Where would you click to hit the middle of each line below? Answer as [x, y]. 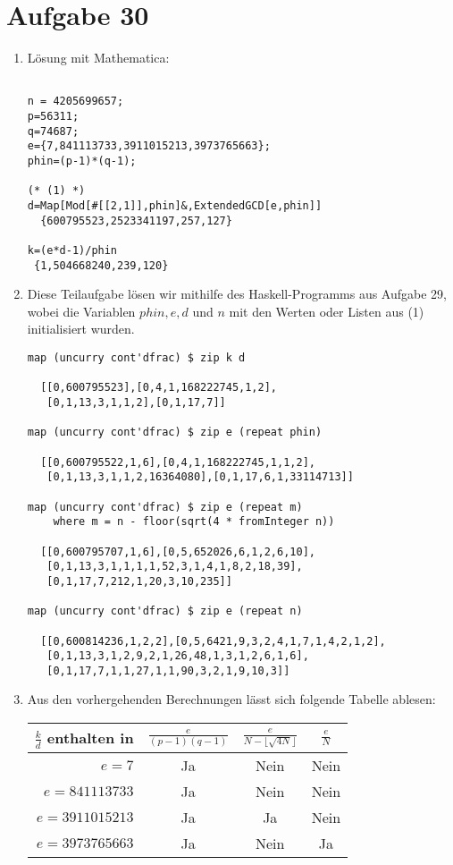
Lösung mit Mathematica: [98, 58]
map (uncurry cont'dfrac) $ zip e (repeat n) [165, 611]
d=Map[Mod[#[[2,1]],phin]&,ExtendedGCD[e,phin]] [175, 205]
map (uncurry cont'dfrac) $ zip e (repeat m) [165, 507]
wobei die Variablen [81, 311]
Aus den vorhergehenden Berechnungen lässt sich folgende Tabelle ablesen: [231, 699]
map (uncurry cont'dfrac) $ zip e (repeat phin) [175, 432]
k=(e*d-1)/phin [72, 250]
